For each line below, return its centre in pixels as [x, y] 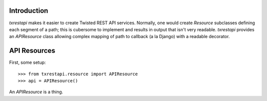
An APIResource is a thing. [36, 92]
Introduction [29, 11]
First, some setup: [28, 62]
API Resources [32, 51]
